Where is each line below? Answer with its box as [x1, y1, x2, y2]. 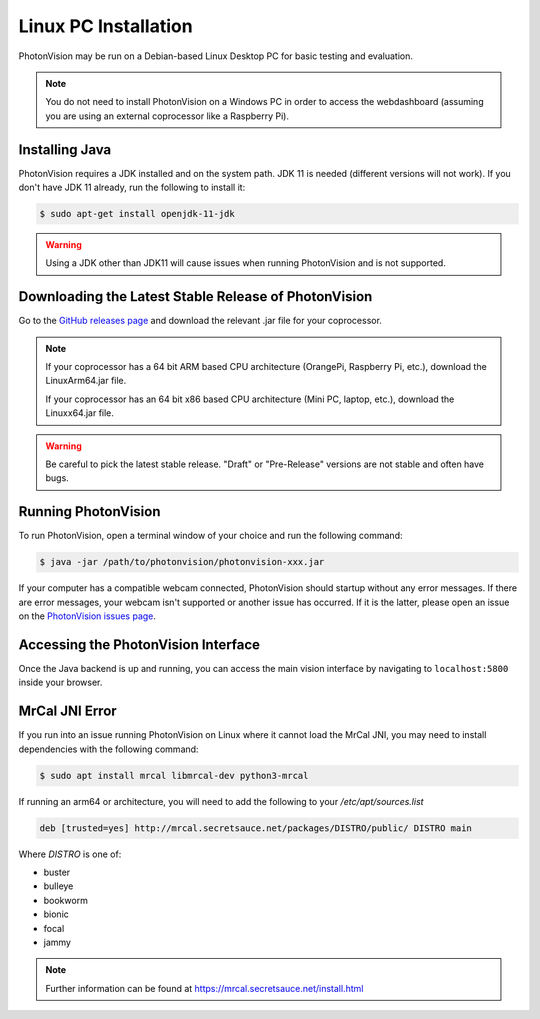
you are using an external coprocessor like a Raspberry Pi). [45, 110, 290, 122]
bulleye [43, 880, 74, 892]
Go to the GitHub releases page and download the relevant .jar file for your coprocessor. [18, 315, 382, 327]
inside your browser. [18, 676, 103, 689]
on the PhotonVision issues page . [18, 610, 157, 622]
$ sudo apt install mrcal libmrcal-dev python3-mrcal [39, 770, 309, 781]
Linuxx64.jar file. [45, 407, 115, 419]
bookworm [43, 894, 89, 906]
